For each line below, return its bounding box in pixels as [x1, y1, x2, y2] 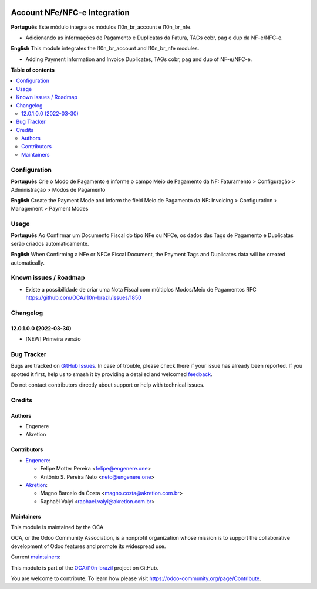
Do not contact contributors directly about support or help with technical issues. [11, 381, 205, 388]
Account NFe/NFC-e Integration [11, 8, 130, 18]
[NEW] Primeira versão [25, 336, 82, 343]
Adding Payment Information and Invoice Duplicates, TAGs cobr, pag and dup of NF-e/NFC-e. [25, 56, 252, 63]
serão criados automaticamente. [11, 240, 89, 247]
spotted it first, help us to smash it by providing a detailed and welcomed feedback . [11, 370, 213, 378]
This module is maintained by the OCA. [11, 524, 105, 531]
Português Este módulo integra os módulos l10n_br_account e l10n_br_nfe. [11, 23, 192, 31]
